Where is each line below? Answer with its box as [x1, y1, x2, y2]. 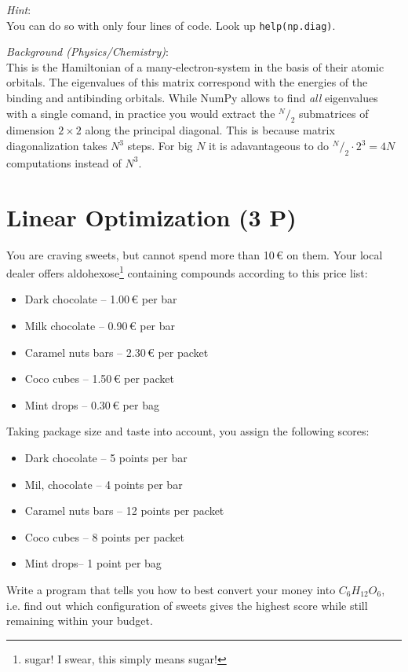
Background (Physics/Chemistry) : [6, 43, 169, 60]
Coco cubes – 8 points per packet [24, 528, 184, 545]
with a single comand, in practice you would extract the [6, 105, 275, 121]
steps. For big [127, 138, 193, 154]
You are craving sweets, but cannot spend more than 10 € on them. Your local [6, 246, 383, 263]
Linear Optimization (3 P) [6, 200, 297, 233]
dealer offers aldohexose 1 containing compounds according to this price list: [6, 263, 368, 281]
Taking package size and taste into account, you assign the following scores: [6, 423, 370, 439]
